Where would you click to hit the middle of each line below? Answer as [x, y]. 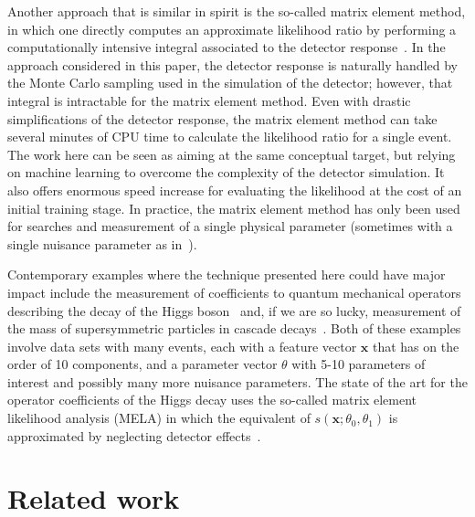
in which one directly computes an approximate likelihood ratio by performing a [232, 29]
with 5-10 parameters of [359, 364]
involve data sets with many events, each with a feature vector [182, 346]
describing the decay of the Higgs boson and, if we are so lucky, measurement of [234, 310]
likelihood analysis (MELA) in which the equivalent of [159, 418]
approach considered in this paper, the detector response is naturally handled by [232, 64]
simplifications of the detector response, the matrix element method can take [222, 118]
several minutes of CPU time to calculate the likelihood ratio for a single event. [230, 137]
